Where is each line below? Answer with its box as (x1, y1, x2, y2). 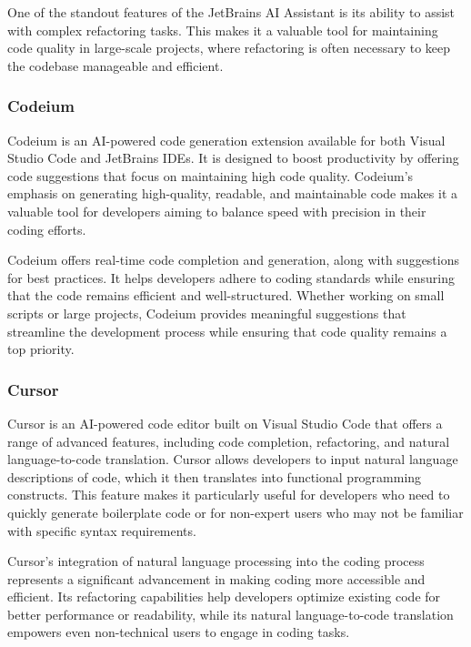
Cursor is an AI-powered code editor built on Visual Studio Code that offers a (7, 413, 443, 432)
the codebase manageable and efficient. (7, 56, 224, 75)
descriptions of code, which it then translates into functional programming (7, 467, 422, 486)
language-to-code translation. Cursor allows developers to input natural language (7, 450, 458, 469)
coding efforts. (7, 219, 86, 238)
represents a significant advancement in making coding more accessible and (7, 569, 426, 588)
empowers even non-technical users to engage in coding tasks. (7, 622, 350, 642)
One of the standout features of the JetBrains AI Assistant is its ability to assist (7, 3, 456, 21)
